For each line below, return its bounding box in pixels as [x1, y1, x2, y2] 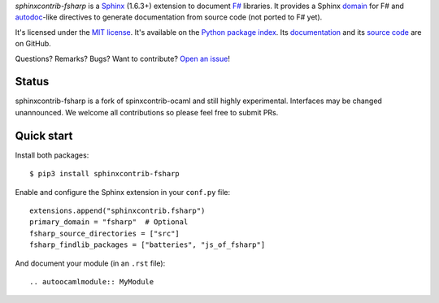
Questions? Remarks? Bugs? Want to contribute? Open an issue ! [15, 54, 231, 63]
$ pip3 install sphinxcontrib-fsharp [29, 169, 180, 179]
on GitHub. [15, 39, 52, 49]
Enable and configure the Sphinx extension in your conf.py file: [15, 187, 231, 197]
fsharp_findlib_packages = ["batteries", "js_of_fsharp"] [29, 240, 266, 249]
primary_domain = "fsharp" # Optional [29, 218, 189, 227]
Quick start [15, 128, 73, 142]
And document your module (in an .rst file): [15, 258, 166, 268]
